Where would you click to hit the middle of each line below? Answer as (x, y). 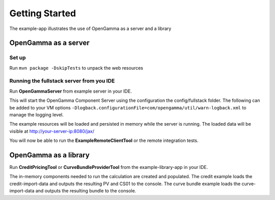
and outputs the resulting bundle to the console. (86, 191)
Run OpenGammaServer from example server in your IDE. (71, 91)
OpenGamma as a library (50, 155)
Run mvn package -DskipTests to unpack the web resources (76, 68)
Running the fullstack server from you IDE (62, 81)
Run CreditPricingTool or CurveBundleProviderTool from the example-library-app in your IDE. (109, 167)
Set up (18, 58)
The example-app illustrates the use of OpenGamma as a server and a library (90, 28)
